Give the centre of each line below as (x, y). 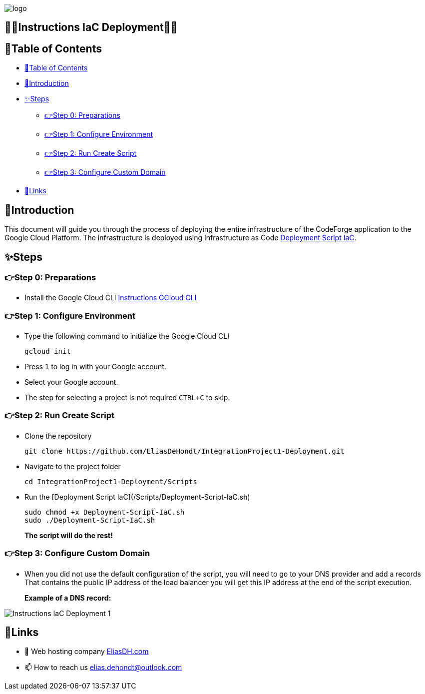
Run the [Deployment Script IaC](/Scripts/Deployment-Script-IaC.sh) (137, 497)
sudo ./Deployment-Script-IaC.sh (90, 520)
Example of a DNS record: (68, 598)
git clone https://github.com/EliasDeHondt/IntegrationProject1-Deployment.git (185, 451)
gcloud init (48, 351)
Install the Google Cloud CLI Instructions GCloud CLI (111, 298)
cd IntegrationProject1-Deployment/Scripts (111, 481)
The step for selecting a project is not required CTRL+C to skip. (127, 398)
